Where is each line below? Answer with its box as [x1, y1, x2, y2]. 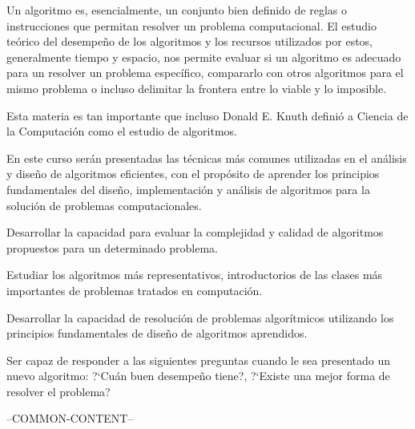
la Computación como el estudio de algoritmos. [6, 123, 237, 140]
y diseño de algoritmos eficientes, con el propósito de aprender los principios [6, 165, 380, 182]
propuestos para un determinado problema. [6, 239, 219, 256]
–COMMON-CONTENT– [6, 410, 134, 427]
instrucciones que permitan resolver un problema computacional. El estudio [6, 17, 377, 34]
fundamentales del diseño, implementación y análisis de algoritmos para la [6, 180, 370, 197]
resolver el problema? [6, 382, 111, 399]
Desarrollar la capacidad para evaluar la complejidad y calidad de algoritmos [6, 224, 384, 241]
